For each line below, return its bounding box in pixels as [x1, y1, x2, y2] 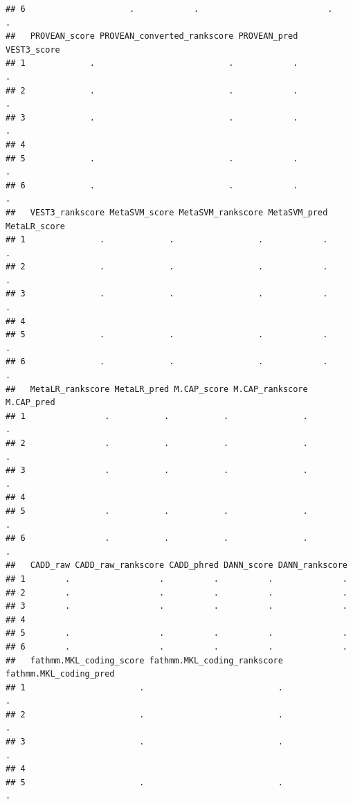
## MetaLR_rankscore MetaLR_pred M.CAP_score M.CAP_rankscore [6, 384, 308, 394]
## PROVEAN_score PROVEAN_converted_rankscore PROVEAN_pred [6, 31, 298, 42]
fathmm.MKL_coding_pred [6, 669, 115, 679]
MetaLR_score [6, 221, 65, 231]
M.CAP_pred [6, 397, 55, 408]
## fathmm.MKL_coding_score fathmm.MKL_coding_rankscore [6, 655, 283, 665]
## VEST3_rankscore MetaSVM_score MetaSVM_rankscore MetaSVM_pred [6, 207, 328, 217]
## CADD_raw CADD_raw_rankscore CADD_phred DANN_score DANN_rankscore [6, 560, 347, 571]
